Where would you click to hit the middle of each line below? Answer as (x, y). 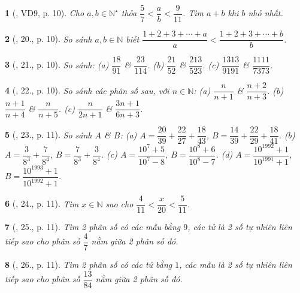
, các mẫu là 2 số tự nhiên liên (236, 264)
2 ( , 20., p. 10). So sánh (49, 39)
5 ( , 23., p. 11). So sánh (49, 135)
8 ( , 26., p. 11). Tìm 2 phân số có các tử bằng (89, 264)
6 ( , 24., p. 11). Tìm (42, 203)
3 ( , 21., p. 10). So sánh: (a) (57, 64)
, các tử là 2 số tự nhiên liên (240, 227)
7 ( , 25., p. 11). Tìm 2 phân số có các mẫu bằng (93, 227)
